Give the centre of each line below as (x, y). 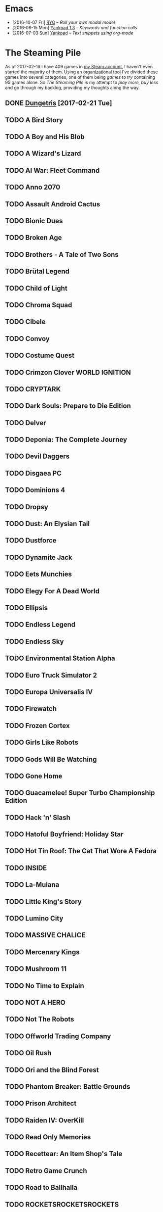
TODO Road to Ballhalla (41, 1188)
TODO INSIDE (26, 868)
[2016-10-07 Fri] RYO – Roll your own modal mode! (64, 22)
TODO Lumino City (34, 919)
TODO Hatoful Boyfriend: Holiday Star (64, 834)
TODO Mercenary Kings (42, 952)
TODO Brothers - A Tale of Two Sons (62, 255)
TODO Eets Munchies (39, 574)
